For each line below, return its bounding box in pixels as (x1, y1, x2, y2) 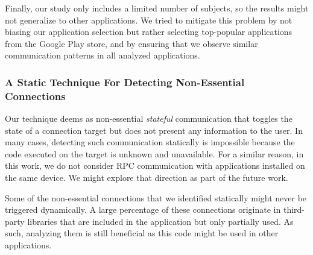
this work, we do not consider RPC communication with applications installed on (5, 159, 305, 172)
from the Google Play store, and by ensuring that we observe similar (5, 37, 258, 49)
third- (283, 203, 305, 216)
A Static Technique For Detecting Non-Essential (5, 74, 245, 89)
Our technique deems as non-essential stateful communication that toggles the (5, 112, 292, 125)
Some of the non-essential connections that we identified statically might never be (5, 191, 307, 204)
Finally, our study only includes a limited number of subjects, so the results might (5, 2, 309, 14)
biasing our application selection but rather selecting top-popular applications (5, 25, 292, 38)
